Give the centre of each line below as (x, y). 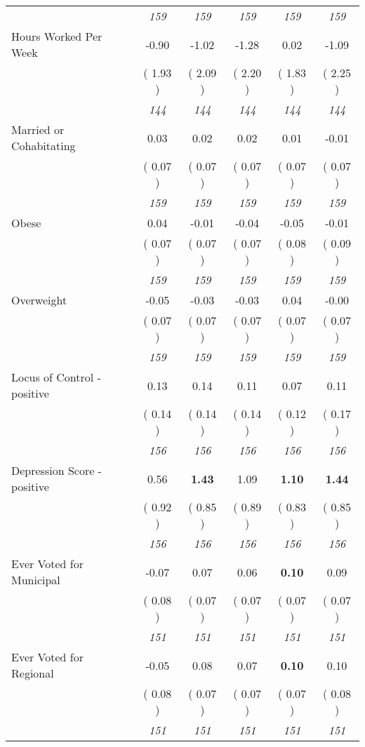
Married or (38, 129)
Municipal (36, 580)
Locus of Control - (56, 377)
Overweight (39, 300)
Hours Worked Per (57, 36)
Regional (33, 673)
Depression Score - (57, 470)
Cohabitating (44, 146)
